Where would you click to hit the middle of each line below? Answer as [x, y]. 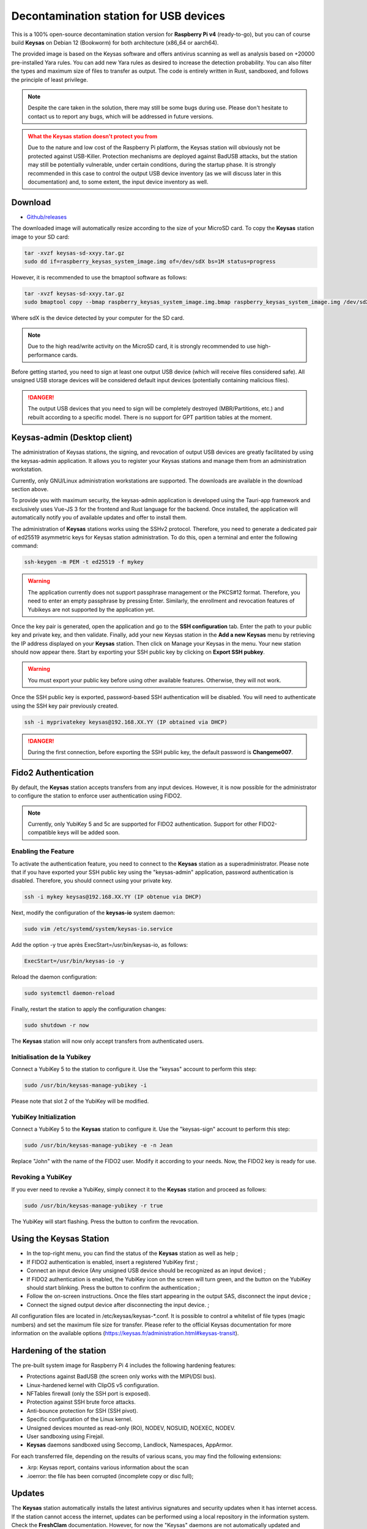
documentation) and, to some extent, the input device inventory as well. [118, 182]
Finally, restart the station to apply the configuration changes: [89, 1009]
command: [25, 546]
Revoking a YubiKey [42, 1177]
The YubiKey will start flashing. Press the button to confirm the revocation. [105, 1221]
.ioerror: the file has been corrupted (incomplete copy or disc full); [110, 1476]
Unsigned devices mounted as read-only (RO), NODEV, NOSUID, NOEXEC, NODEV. [131, 1427]
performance [44, 355]
